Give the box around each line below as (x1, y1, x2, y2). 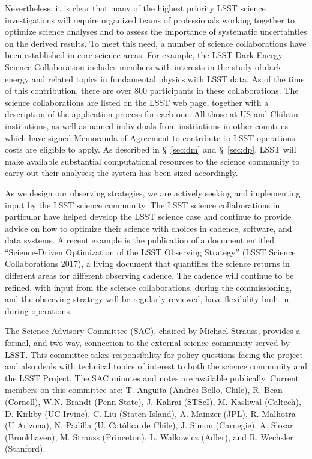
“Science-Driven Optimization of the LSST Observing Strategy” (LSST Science (5, 245, 296, 258)
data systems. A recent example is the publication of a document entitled (5, 234, 275, 246)
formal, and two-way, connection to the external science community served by (5, 336, 290, 349)
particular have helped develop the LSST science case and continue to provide (5, 210, 292, 223)
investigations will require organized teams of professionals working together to (5, 13, 295, 26)
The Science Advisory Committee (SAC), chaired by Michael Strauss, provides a (5, 324, 301, 337)
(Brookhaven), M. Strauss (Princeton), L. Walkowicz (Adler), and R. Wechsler (5, 430, 293, 443)
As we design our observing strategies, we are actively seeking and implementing (5, 186, 301, 199)
